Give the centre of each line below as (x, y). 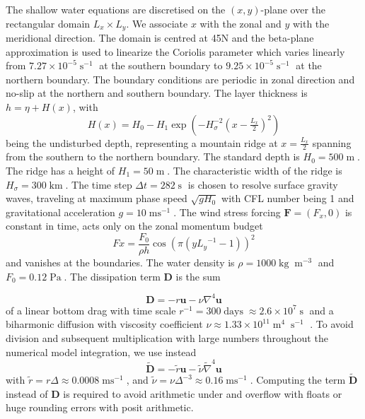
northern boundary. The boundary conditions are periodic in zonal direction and (180, 79)
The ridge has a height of (60, 171)
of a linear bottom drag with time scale (91, 310)
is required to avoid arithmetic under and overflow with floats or (203, 393)
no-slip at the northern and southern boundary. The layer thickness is (157, 93)
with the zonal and (241, 23)
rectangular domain (48, 23)
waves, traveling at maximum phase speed (97, 198)
